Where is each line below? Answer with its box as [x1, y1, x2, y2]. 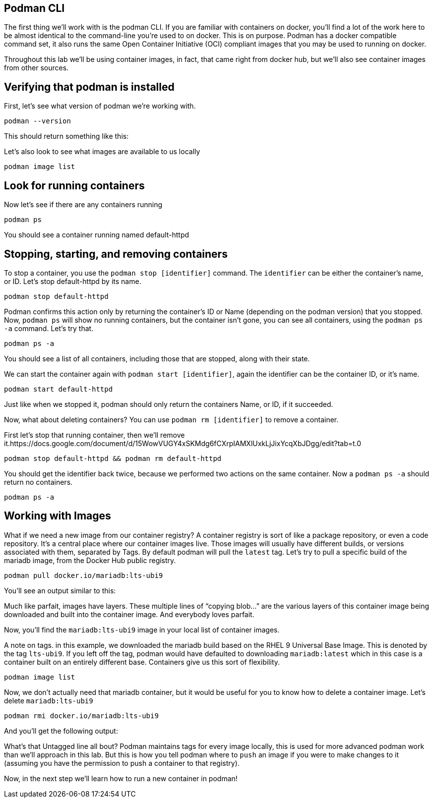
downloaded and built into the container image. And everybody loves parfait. [4, 610, 254, 619]
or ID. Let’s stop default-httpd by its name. [4, 277, 141, 286]
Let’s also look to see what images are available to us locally [4, 147, 200, 156]
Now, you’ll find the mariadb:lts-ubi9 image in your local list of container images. [4, 625, 280, 634]
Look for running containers [4, 179, 145, 192]
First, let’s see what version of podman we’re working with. [4, 102, 196, 111]
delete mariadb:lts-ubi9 [4, 696, 93, 705]
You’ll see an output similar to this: [4, 586, 116, 595]
